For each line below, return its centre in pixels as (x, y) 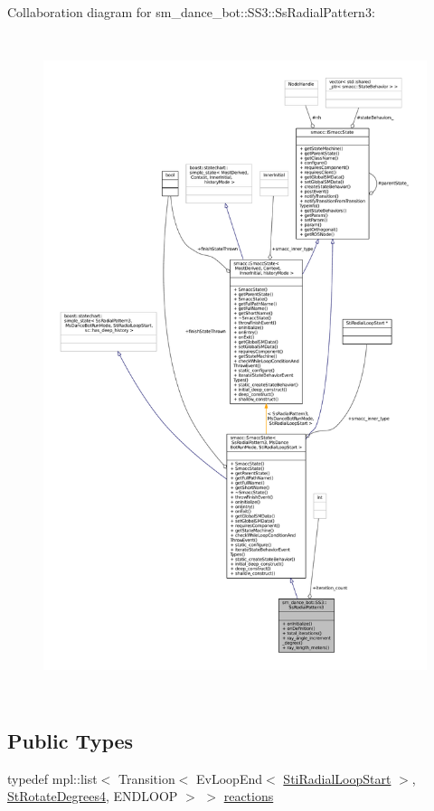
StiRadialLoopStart (337, 778)
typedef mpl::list (52, 778)
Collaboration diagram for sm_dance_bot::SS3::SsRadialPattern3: (191, 12)
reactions (249, 796)
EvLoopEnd (230, 778)
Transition (146, 778)
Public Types (71, 740)
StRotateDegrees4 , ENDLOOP (93, 796)
